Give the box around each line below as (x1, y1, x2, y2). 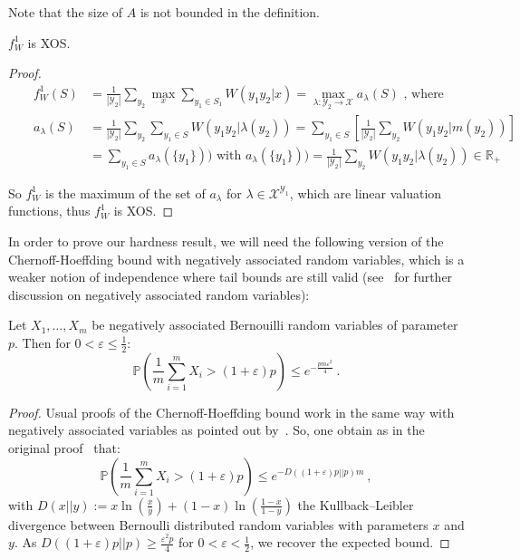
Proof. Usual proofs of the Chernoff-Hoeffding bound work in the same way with (8, 402, 455, 421)
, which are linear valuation (289, 183, 442, 202)
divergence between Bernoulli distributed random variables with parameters (8, 515, 429, 534)
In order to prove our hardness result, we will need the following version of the (8, 231, 444, 250)
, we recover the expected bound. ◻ (250, 533, 450, 552)
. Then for (14, 333, 71, 352)
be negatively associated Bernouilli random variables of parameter (91, 315, 458, 334)
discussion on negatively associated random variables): (8, 284, 310, 304)
